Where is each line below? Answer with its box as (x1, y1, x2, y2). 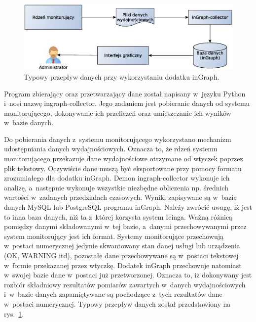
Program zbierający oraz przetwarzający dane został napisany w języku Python (4, 88, 246, 98)
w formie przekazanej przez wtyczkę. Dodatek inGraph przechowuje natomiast (4, 260, 242, 270)
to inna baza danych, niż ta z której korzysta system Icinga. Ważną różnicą (4, 211, 233, 222)
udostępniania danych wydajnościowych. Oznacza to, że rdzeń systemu (4, 143, 218, 154)
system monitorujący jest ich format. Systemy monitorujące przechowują (4, 230, 223, 241)
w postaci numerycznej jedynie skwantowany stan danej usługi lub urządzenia (4, 240, 240, 251)
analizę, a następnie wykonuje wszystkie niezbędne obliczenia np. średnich (4, 182, 228, 192)
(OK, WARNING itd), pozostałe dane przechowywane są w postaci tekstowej (4, 250, 239, 261)
